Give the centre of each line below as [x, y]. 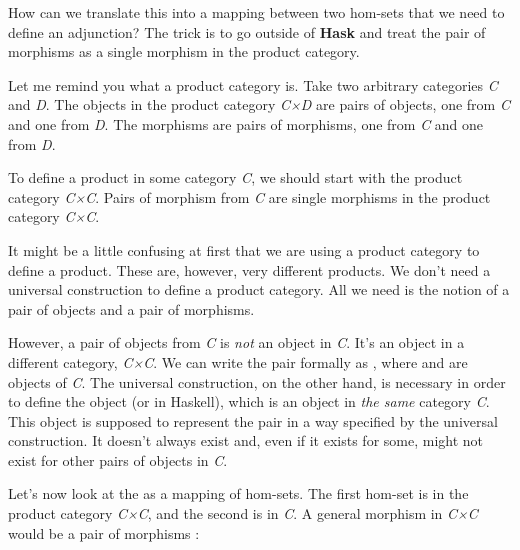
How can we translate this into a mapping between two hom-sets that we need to [256, 12]
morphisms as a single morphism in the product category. [184, 51]
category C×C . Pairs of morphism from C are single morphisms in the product [249, 196]
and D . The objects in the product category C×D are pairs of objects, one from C [259, 104]
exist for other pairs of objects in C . [118, 459]
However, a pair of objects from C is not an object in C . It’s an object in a [236, 342]
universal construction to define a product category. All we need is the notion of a [259, 289]
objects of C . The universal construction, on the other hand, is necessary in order [257, 381]
